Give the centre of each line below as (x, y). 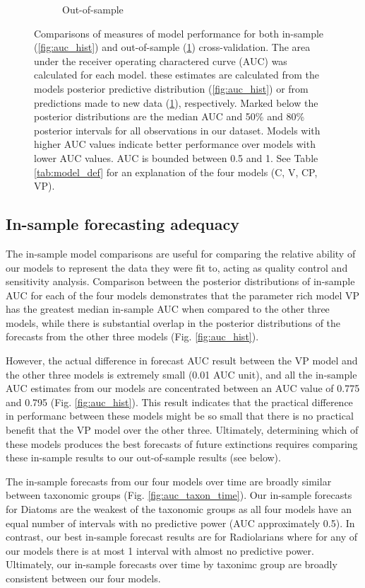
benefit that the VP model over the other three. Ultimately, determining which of (182, 430)
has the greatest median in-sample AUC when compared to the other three (168, 309)
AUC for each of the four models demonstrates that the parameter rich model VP (183, 295)
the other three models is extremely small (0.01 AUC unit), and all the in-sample (181, 374)
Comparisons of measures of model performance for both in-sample (179, 33)
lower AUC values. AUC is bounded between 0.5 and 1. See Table (176, 157)
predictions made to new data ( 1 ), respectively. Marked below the (176, 102)
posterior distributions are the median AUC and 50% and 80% (169, 116)
